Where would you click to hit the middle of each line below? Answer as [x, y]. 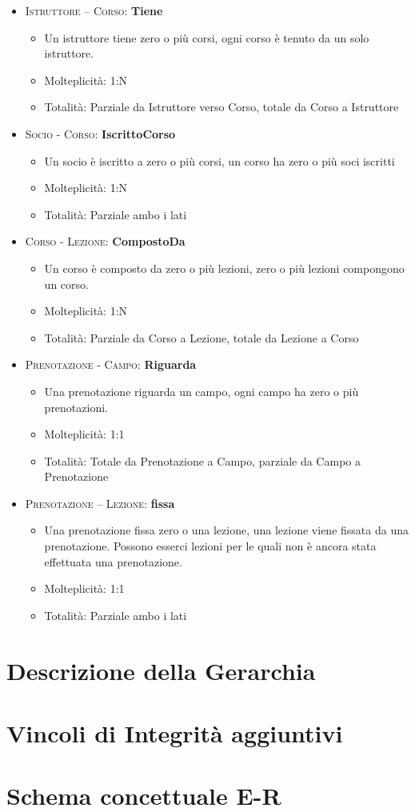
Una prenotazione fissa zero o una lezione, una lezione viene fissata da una [226, 530]
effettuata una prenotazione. [113, 561]
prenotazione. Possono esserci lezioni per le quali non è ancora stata [210, 546]
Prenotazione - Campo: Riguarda [111, 364]
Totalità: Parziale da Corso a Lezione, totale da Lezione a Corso [202, 337]
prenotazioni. [76, 407]
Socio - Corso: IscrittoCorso [100, 133]
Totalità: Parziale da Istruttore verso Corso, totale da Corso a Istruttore [221, 107]
